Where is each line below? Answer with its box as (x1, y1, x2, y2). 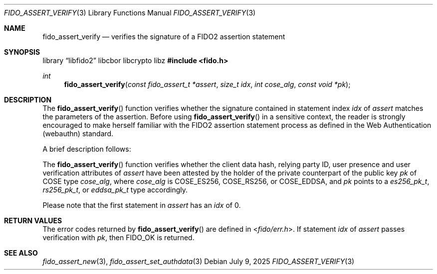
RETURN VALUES (4, 216, 62, 225)
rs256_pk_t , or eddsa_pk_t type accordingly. (42, 185, 188, 194)
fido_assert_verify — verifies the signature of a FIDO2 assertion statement (42, 32, 285, 41)
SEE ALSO (4, 249, 38, 257)
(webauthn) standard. (42, 129, 114, 138)
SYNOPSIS (4, 48, 40, 56)
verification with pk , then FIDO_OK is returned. (42, 233, 195, 242)
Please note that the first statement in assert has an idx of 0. (42, 201, 241, 209)
